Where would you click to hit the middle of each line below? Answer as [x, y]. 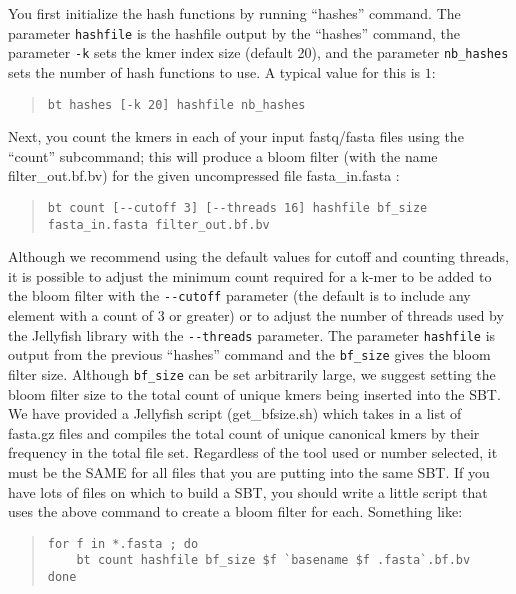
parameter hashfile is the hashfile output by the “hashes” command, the [234, 32]
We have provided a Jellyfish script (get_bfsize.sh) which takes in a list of [235, 413]
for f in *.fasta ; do [123, 543]
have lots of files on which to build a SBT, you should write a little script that [248, 491]
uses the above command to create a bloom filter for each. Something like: [235, 511]
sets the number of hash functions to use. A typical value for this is [214, 71]
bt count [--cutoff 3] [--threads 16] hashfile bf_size [237, 207]
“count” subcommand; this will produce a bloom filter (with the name [223, 155]
